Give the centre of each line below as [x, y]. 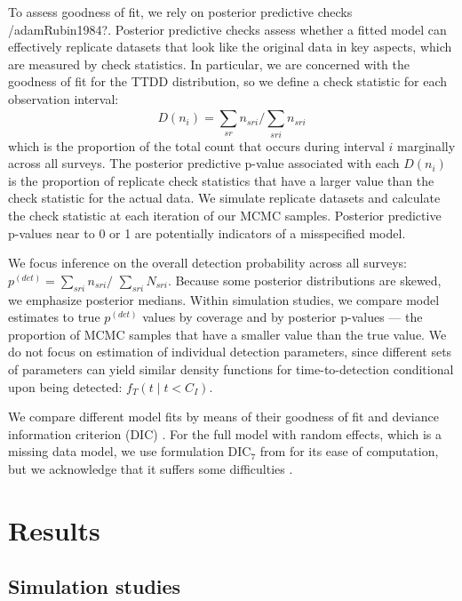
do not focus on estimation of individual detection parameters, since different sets [230, 352]
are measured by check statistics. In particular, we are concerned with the [209, 64]
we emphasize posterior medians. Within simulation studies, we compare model [224, 299]
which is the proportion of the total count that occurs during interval [196, 145]
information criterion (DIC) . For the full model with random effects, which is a [225, 433]
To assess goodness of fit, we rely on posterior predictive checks [180, 12]
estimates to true [54, 317]
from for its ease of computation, [349, 451]
